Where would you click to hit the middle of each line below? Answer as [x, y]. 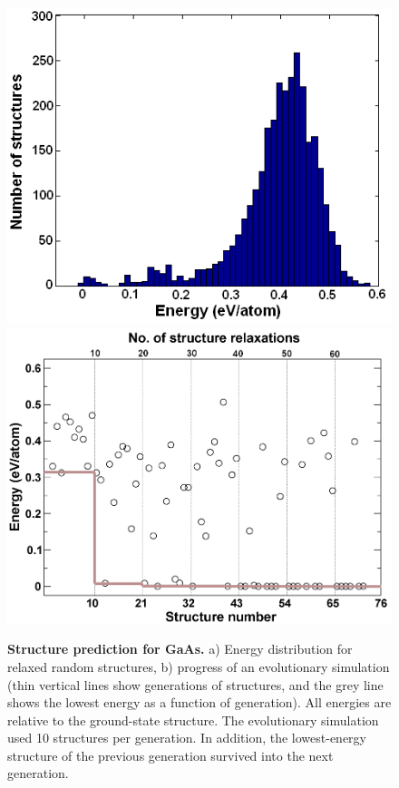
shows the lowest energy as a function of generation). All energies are [199, 702]
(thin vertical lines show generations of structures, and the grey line [195, 684]
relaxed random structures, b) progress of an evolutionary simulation [199, 666]
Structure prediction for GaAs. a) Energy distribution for [180, 649]
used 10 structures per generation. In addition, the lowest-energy [187, 738]
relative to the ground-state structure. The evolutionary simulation [193, 720]
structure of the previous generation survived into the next [170, 755]
